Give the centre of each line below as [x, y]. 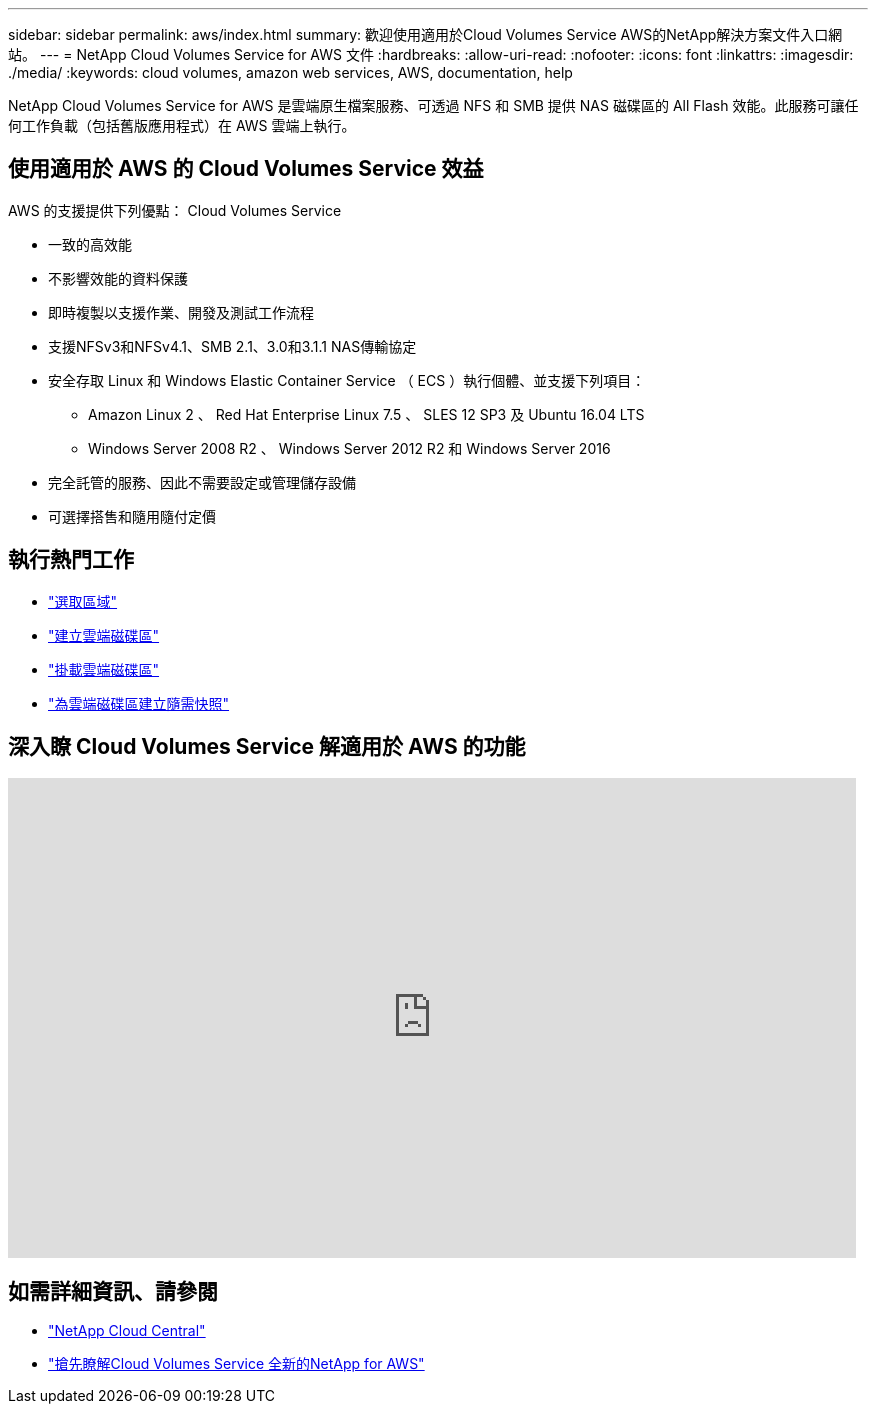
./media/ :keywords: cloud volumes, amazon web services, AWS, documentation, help [290, 72]
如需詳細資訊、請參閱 [113, 1291]
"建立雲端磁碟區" [104, 635]
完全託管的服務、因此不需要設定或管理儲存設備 [202, 482]
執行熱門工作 [71, 560]
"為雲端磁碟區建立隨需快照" [139, 703]
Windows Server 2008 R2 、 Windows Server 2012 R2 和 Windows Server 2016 [349, 448]
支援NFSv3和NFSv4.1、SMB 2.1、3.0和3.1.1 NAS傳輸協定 [232, 346]
